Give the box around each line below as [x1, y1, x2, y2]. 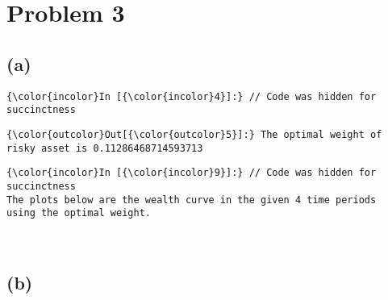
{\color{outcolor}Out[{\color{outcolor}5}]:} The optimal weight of [6, 128, 382, 140]
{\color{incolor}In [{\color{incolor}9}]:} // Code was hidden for [6, 167, 377, 179]
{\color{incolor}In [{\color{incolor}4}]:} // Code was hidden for [6, 90, 377, 102]
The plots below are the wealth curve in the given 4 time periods [6, 194, 377, 206]
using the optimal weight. [6, 207, 151, 219]
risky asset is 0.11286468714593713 [6, 142, 203, 154]
